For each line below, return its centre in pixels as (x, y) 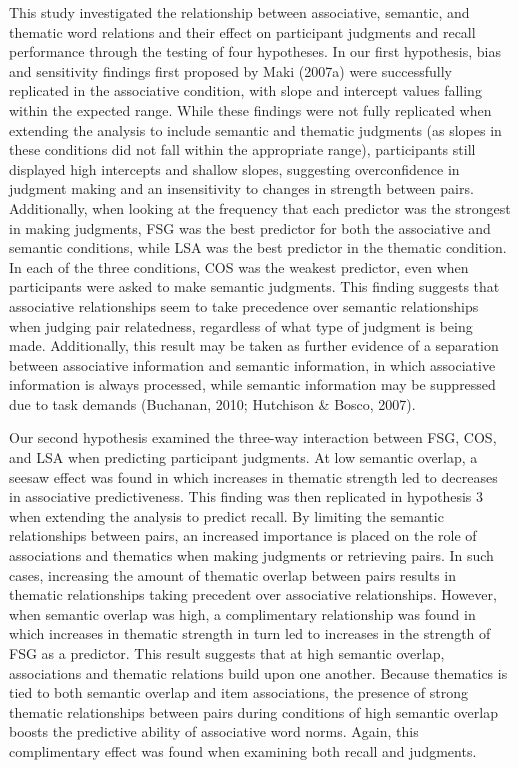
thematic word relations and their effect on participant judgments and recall (242, 31)
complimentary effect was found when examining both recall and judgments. (243, 750)
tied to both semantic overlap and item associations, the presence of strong (239, 692)
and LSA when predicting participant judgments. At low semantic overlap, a (243, 457)
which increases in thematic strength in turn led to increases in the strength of (250, 633)
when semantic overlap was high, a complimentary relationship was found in (242, 613)
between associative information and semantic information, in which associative (252, 364)
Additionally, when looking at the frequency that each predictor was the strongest (260, 207)
